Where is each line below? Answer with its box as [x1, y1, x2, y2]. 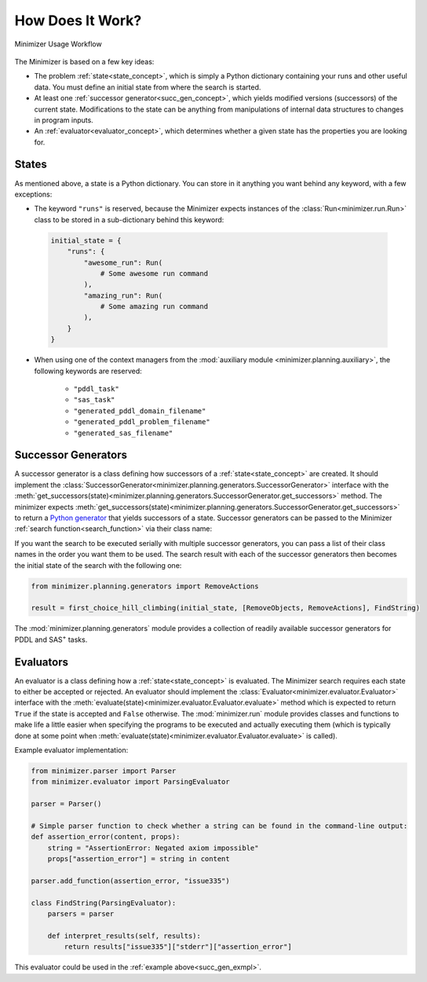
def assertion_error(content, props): [31, 833, 181, 841]
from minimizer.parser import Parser [31, 766, 177, 775]
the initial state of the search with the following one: [14, 560, 182, 570]
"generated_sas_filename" [73, 428, 173, 438]
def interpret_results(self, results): [47, 931, 202, 940]
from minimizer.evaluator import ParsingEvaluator [31, 778, 231, 786]
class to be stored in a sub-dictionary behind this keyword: [34, 214, 224, 224]
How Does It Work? [14, 12, 142, 29]
